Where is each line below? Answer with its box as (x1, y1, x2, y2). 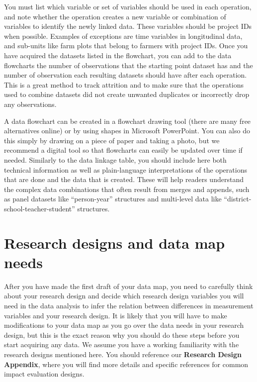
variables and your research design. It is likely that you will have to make (4, 310, 227, 320)
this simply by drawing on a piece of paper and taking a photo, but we (4, 135, 220, 145)
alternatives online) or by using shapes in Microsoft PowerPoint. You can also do (4, 125, 250, 136)
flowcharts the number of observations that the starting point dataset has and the (4, 60, 253, 70)
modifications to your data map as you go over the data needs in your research (4, 320, 244, 330)
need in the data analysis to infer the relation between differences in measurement (4, 300, 254, 310)
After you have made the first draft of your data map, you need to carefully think (4, 281, 253, 291)
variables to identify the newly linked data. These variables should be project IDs (4, 21, 252, 31)
